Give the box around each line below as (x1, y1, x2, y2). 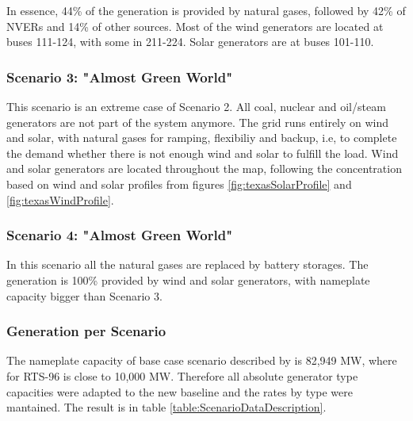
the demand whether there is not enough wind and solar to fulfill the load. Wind (6, 144, 399, 161)
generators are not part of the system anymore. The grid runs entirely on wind (6, 113, 389, 130)
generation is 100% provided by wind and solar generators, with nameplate (6, 271, 370, 288)
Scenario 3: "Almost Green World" (6, 67, 233, 86)
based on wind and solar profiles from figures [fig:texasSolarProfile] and (6, 175, 352, 192)
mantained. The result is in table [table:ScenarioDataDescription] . (6, 399, 327, 415)
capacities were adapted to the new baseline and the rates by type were (6, 383, 354, 400)
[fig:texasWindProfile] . (6, 191, 114, 208)
